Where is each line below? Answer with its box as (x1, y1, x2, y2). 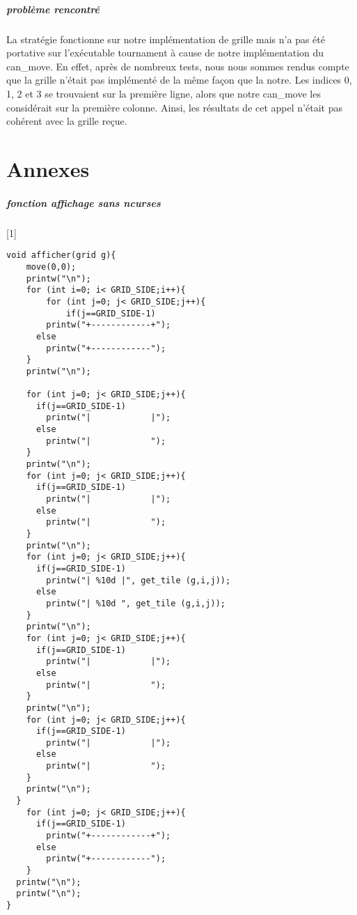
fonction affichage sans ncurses (6, 195, 161, 210)
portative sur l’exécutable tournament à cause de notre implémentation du (6, 45, 324, 60)
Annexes (6, 154, 90, 183)
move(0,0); (26, 261, 77, 272)
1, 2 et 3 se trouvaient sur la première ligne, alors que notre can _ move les (6, 86, 321, 100)
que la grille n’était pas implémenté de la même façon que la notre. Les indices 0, (6, 72, 352, 87)
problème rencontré (6, 1, 100, 16)
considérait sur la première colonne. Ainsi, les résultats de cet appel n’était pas (6, 100, 342, 114)
